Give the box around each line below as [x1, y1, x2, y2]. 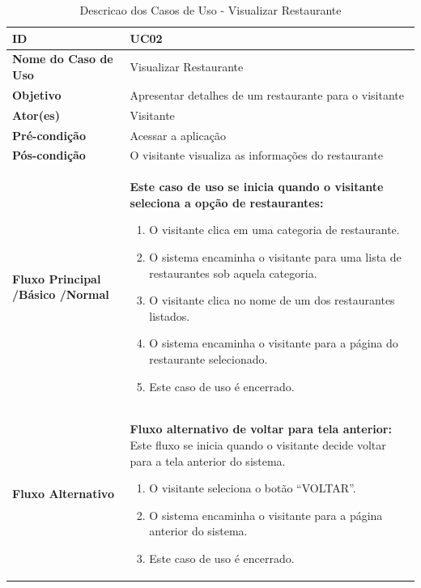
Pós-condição [12, 147, 86, 164]
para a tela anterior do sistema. [130, 452, 286, 469]
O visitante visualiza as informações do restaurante [130, 147, 383, 164]
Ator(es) [12, 106, 60, 123]
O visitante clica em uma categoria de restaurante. [149, 221, 400, 238]
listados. [149, 307, 190, 324]
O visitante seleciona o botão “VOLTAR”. [149, 479, 356, 496]
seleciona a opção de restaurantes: [130, 194, 324, 211]
